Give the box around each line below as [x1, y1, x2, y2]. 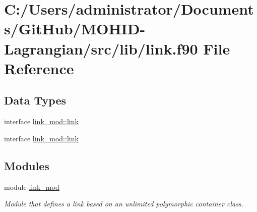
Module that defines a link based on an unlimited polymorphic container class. [4, 198, 243, 209]
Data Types [4, 92, 66, 108]
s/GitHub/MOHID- [4, 18, 146, 39]
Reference [4, 58, 74, 78]
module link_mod [4, 181, 59, 192]
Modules [4, 157, 49, 173]
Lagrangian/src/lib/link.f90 [4, 38, 198, 59]
